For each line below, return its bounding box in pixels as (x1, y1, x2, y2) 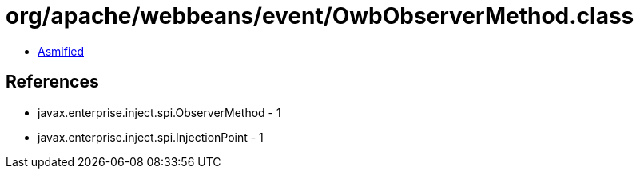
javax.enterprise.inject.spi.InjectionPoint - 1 (38, 130, 264, 144)
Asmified (38, 44, 85, 58)
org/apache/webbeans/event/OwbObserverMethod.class (6, 2, 634, 29)
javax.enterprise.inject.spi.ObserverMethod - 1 (38, 105, 281, 119)
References (6, 72, 99, 92)
